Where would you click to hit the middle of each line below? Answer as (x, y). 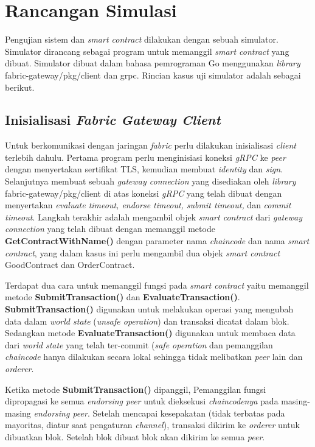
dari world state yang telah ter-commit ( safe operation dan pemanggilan (139, 344)
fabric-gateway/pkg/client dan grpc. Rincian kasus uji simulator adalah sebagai (153, 75)
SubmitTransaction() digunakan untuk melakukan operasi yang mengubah (149, 309)
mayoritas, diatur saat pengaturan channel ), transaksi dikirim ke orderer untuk (152, 425)
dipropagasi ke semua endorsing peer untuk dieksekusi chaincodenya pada (142, 401)
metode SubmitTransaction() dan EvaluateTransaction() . (123, 297)
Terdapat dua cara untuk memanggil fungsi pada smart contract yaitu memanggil (157, 285)
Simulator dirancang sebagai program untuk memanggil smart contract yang (147, 51)
